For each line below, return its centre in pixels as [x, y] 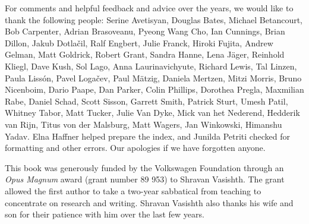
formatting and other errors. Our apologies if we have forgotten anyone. [135, 148]
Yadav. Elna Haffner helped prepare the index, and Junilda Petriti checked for [147, 136]
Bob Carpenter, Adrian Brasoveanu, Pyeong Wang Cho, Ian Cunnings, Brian [145, 31]
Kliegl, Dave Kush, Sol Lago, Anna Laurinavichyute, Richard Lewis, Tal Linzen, [151, 66]
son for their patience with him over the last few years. [105, 214]
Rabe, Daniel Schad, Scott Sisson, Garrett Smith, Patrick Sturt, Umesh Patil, [146, 101]
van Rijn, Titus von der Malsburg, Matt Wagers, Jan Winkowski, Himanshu [144, 124]
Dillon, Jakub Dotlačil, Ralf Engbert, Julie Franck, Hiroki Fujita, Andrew [139, 42]
